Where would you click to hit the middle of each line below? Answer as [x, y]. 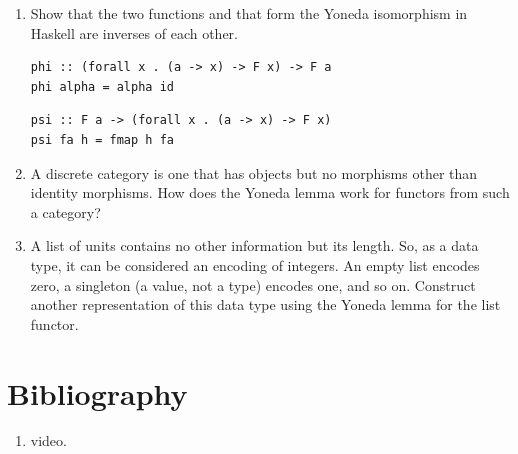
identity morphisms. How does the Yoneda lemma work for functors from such [270, 192]
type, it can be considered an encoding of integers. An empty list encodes [255, 264]
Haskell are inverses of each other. [134, 32]
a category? [65, 211]
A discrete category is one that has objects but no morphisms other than [254, 172]
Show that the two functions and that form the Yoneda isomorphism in [249, 13]
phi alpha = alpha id [102, 86]
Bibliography [97, 392]
